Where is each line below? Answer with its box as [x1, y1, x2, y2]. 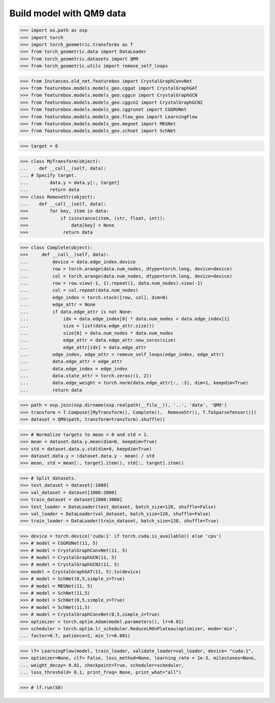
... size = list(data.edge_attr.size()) [20, 323, 155, 329]
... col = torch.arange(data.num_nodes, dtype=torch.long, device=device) [20, 273, 233, 279]
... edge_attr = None [20, 302, 96, 307]
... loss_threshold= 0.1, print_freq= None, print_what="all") [20, 669, 182, 676]
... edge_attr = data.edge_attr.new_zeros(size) [20, 338, 176, 343]
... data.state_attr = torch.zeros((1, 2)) [20, 373, 152, 379]
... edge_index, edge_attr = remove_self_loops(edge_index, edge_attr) [20, 351, 225, 357]
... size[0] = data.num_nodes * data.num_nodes [20, 330, 174, 336]
